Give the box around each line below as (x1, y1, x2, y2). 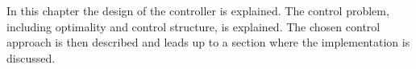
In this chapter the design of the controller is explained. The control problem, (6, 2, 389, 18)
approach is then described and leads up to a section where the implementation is (6, 34, 410, 51)
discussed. (6, 49, 56, 66)
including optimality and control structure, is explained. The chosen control (6, 18, 381, 34)
